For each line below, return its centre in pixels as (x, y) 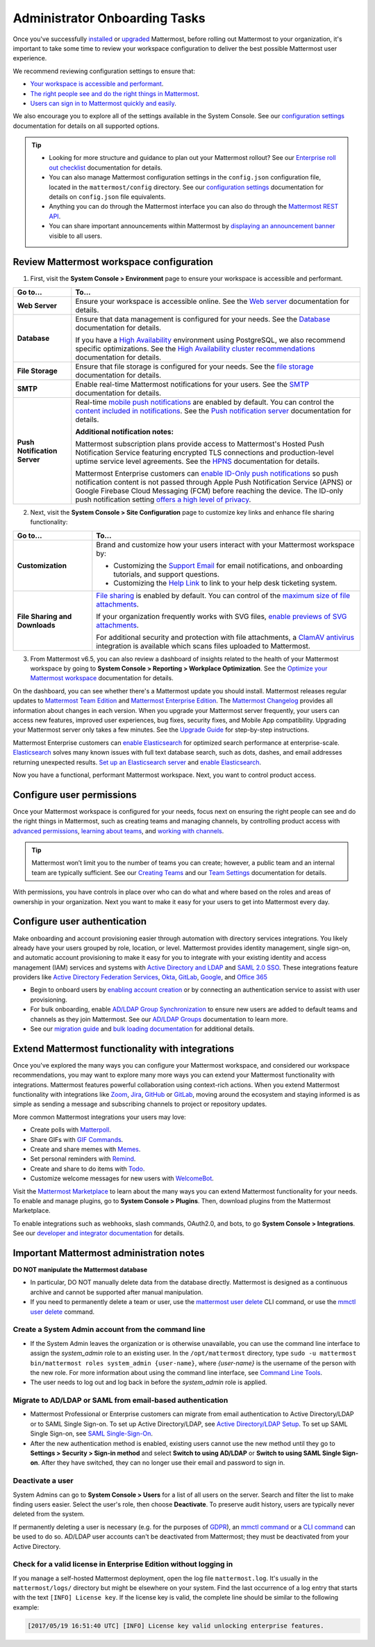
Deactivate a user (43, 1481)
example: (26, 1607)
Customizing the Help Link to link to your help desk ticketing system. (225, 583)
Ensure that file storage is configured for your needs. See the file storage (194, 367)
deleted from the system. (49, 1514)
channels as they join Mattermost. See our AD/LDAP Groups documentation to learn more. (159, 1019)
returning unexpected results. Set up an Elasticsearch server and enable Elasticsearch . (137, 762)
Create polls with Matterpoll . (70, 1130)
